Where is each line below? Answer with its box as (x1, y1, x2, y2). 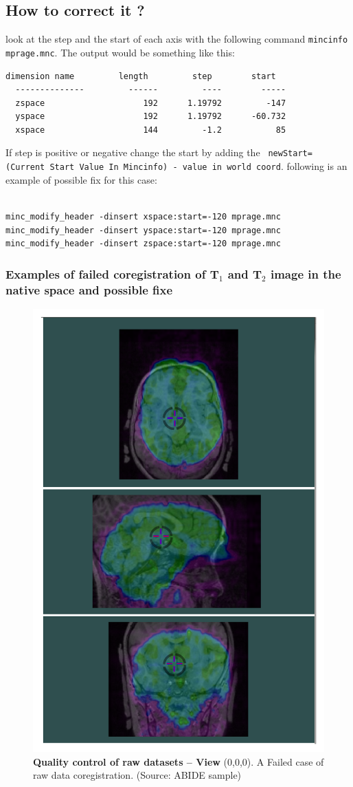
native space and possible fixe (5, 281, 173, 298)
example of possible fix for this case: (5, 172, 157, 186)
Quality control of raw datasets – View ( (33, 754, 228, 768)
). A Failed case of (247, 754, 324, 768)
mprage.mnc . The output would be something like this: (5, 45, 235, 59)
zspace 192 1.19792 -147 (15, 98, 286, 108)
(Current (5, 162, 45, 173)
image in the (270, 265, 341, 282)
